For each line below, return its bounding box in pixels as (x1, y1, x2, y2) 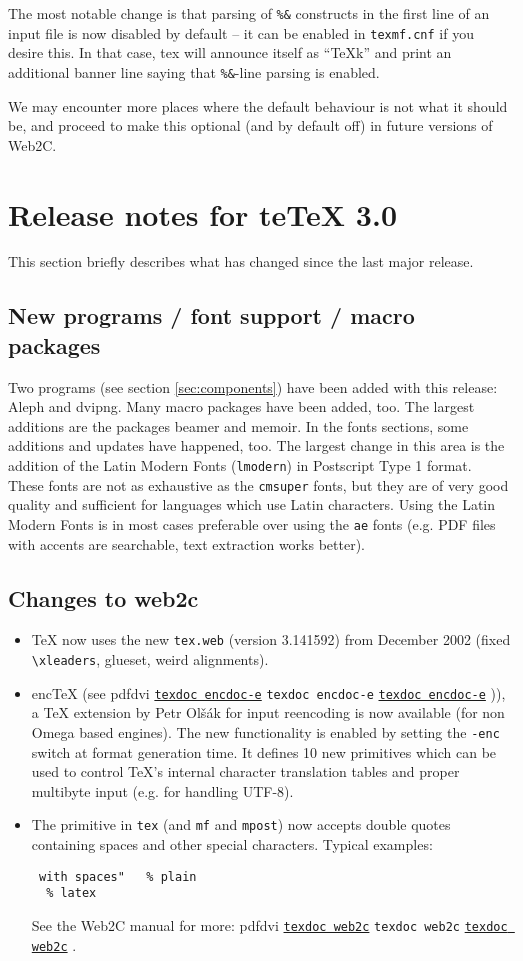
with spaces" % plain (38, 869, 197, 884)
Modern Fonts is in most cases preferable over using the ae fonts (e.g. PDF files (8, 513, 496, 534)
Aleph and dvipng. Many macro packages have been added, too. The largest (8, 396, 475, 417)
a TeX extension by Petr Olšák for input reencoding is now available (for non (31, 702, 505, 723)
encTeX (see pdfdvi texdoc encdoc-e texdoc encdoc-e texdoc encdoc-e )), (31, 682, 506, 703)
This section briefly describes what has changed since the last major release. (8, 251, 474, 272)
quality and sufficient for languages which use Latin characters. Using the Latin (8, 494, 496, 515)
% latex (46, 886, 97, 901)
